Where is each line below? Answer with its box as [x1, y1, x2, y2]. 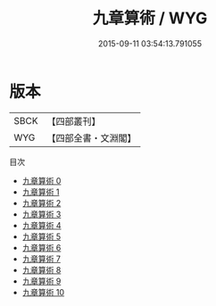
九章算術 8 [21, 264, 62, 275]
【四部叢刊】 [46, 115, 101, 128]
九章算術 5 [21, 231, 62, 242]
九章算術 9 [21, 276, 62, 286]
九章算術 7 [21, 253, 61, 264]
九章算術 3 [21, 209, 62, 219]
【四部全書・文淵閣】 [46, 131, 137, 144]
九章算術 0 [21, 175, 62, 186]
